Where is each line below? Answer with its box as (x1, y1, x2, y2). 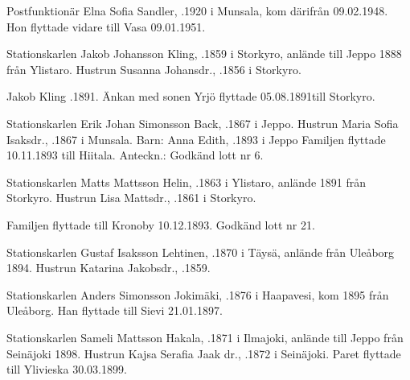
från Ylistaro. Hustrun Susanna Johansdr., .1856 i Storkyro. (6, 60, 301, 77)
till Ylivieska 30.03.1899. (6, 361, 127, 378)
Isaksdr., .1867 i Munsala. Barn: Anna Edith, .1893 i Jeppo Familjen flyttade (6, 130, 386, 147)
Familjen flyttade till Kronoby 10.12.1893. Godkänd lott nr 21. (6, 216, 315, 233)
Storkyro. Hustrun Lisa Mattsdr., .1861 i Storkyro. (6, 189, 256, 206)
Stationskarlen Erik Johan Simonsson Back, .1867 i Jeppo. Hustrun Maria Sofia (6, 114, 399, 131)
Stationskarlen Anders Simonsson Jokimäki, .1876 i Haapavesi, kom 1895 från (6, 286, 389, 303)
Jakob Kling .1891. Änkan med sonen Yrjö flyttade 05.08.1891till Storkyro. (6, 88, 375, 105)
